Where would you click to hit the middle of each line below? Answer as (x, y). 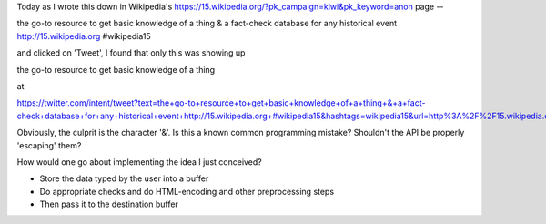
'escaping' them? (49, 145)
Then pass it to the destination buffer (109, 204)
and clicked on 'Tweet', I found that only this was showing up (131, 53)
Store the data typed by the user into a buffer (124, 178)
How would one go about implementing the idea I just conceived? (140, 162)
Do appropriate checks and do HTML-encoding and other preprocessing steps (187, 191)
